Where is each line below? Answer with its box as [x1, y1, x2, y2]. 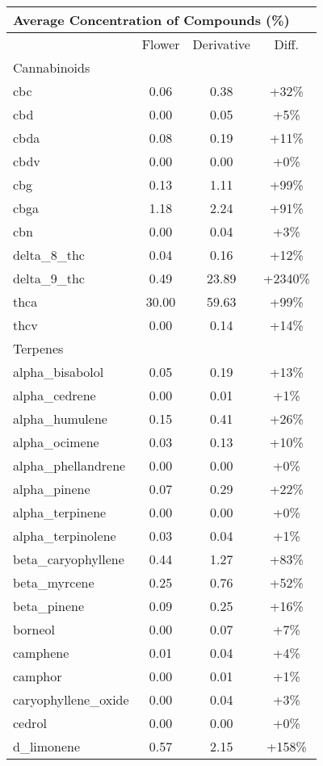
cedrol [13, 714, 47, 732]
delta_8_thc [13, 245, 85, 264]
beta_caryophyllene [13, 550, 124, 568]
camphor [13, 667, 62, 685]
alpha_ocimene [13, 433, 99, 451]
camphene [13, 643, 69, 662]
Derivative [192, 35, 250, 53]
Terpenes [13, 339, 64, 358]
